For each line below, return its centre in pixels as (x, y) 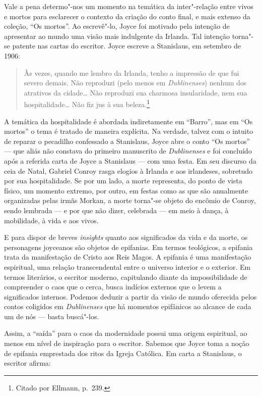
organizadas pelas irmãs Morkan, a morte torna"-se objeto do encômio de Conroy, (130, 200)
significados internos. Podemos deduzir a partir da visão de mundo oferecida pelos (130, 296)
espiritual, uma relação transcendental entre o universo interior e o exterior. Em (127, 266)
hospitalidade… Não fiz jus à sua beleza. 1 (87, 103)
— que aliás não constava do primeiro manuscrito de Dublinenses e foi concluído (128, 151)
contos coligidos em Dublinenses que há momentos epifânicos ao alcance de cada (128, 306)
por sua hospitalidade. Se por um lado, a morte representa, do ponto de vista (123, 181)
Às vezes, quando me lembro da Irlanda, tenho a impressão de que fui (132, 72)
